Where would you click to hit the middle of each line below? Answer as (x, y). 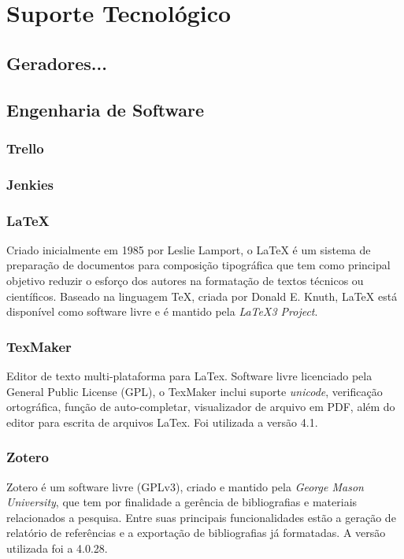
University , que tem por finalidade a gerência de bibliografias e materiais (182, 502)
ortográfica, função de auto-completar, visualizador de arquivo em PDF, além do (201, 407)
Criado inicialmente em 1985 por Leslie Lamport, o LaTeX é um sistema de (189, 249)
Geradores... (57, 63)
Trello (25, 148)
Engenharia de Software (106, 109)
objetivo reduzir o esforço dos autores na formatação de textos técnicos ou (185, 281)
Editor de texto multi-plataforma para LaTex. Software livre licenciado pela (189, 376)
